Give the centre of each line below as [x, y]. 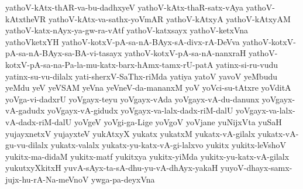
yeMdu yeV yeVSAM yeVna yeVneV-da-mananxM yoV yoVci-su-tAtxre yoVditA [148, 87]
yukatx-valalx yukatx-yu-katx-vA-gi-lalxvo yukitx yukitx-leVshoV [168, 145]
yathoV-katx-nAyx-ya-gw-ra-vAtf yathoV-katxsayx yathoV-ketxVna [127, 30]
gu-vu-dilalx [27, 145]
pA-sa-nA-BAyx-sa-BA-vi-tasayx [64, 53]
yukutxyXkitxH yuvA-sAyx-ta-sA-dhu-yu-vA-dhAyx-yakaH [112, 168]
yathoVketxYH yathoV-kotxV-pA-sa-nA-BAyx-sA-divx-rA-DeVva [123, 41]
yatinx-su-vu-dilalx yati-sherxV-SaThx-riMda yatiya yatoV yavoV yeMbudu [142, 76]
